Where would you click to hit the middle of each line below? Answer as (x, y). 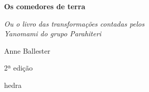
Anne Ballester (27, 50)
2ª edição (19, 68)
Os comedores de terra (45, 6)
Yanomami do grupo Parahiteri (53, 33)
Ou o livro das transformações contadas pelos (74, 23)
